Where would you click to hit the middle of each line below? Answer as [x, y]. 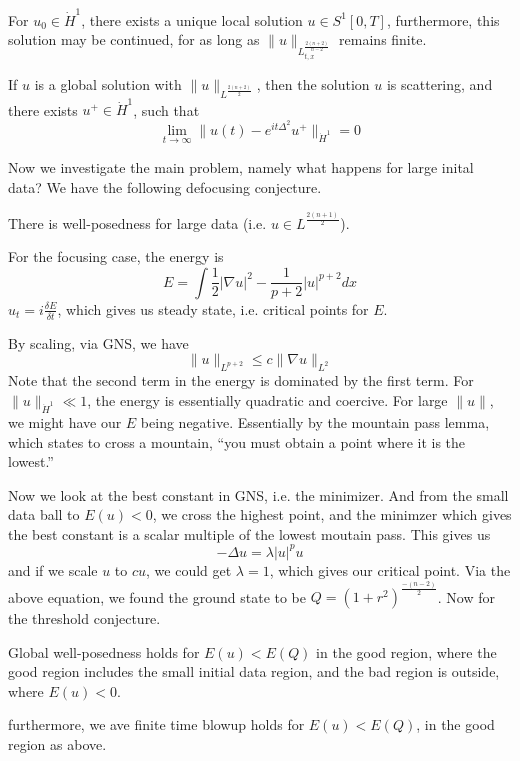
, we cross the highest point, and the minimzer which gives [332, 514]
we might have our [65, 421]
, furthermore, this [443, 19]
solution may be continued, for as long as [134, 39]
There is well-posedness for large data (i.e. [137, 222]
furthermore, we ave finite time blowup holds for [156, 724]
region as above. [57, 744]
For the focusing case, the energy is [116, 256]
